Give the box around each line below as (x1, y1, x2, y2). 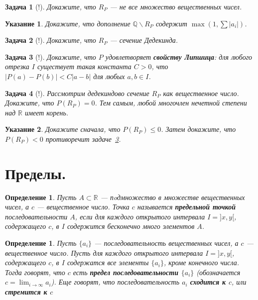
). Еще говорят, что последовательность (51, 277, 180, 287)
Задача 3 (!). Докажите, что (5, 51, 96, 62)
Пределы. (5, 163, 66, 183)
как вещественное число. (163, 88, 239, 98)
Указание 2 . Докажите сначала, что (5, 124, 121, 134)
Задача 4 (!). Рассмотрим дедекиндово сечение (5, 88, 149, 98)
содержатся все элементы (67, 257, 149, 268)
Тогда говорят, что (5, 267, 65, 277)
